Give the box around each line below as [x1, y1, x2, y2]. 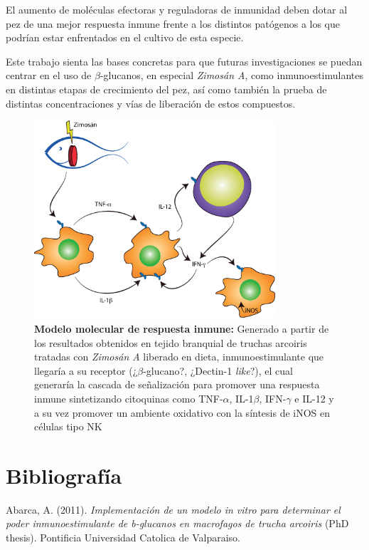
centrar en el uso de [6, 68, 92, 83]
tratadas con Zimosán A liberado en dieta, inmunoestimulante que [34, 349, 324, 364]
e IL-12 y [294, 390, 334, 405]
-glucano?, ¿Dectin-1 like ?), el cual [143, 363, 293, 378]
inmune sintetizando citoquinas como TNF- [34, 390, 223, 405]
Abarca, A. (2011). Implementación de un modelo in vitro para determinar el [6, 502, 341, 517]
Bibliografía [6, 460, 122, 489]
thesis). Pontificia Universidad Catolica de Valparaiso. [6, 530, 240, 545]
